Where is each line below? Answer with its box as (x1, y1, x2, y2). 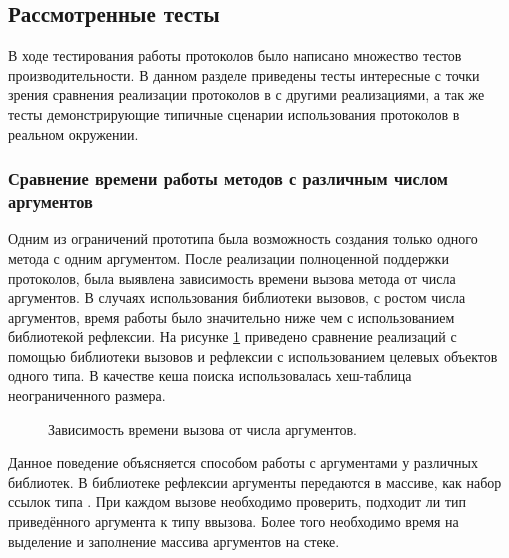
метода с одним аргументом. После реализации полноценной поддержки (8, 247, 449, 268)
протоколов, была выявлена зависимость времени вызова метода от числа (8, 267, 456, 288)
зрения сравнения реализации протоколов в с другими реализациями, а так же (8, 84, 485, 105)
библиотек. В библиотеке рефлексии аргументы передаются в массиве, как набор (8, 471, 502, 492)
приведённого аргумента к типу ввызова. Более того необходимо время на (8, 511, 459, 532)
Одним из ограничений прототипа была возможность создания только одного (8, 228, 478, 249)
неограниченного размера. (8, 385, 166, 406)
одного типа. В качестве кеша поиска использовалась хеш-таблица (8, 365, 412, 386)
